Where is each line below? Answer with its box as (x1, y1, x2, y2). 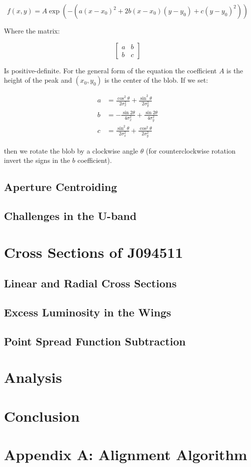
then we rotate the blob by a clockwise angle (4, 145, 139, 156)
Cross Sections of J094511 (4, 242, 183, 262)
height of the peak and (4, 75, 72, 85)
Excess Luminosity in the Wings (4, 304, 171, 319)
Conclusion (4, 405, 80, 426)
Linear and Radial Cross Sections (4, 276, 177, 291)
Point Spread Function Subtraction (4, 333, 186, 348)
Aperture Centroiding (4, 179, 117, 194)
